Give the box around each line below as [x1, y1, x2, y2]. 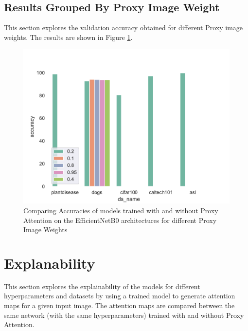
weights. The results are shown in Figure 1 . [4, 32, 133, 42]
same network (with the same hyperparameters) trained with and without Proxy [4, 310, 244, 320]
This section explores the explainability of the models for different [4, 281, 200, 291]
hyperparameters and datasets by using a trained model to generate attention [4, 291, 235, 301]
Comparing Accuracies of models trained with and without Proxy [23, 205, 218, 215]
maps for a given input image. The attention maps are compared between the [4, 300, 235, 311]
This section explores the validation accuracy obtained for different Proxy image [4, 22, 243, 33]
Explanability [4, 253, 95, 273]
